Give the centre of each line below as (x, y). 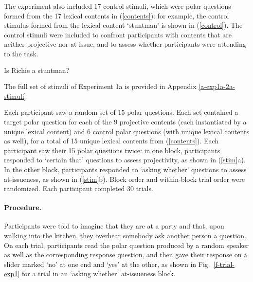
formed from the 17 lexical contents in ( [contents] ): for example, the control (117, 15)
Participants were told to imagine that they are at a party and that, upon (114, 226)
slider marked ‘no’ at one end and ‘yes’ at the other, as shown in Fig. (107, 264)
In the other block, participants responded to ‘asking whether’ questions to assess (125, 169)
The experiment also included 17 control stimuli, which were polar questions (117, 6)
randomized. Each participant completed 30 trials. (79, 188)
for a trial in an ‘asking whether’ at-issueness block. (99, 273)
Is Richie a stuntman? (37, 70)
